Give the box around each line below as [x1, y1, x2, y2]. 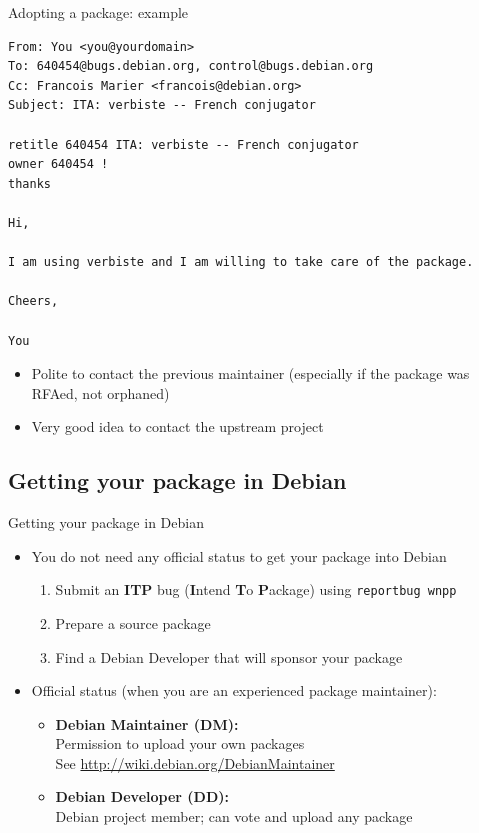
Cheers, [8, 294, 59, 309]
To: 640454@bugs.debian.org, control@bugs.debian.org [8, 59, 374, 74]
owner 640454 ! [8, 157, 109, 172]
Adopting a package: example [8, 2, 189, 22]
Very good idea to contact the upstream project [31, 416, 324, 437]
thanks [8, 176, 51, 191]
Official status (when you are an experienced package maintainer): [31, 680, 437, 701]
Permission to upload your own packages [55, 733, 305, 754]
